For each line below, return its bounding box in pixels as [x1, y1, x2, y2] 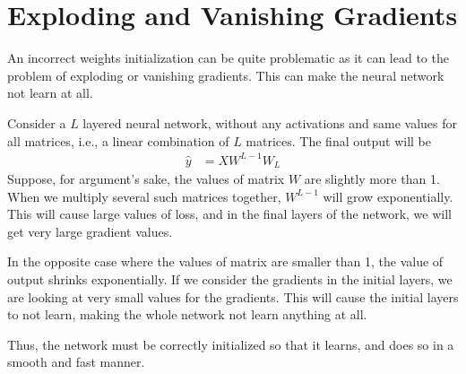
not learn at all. [7, 83, 93, 102]
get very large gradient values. [7, 222, 173, 240]
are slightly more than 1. [304, 170, 440, 188]
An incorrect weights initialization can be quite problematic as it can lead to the [7, 48, 449, 67]
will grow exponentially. [323, 187, 453, 205]
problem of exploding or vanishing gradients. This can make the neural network [7, 65, 444, 84]
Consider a [7, 113, 66, 132]
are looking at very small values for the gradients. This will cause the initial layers [7, 287, 459, 306]
